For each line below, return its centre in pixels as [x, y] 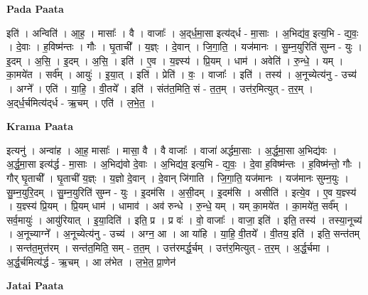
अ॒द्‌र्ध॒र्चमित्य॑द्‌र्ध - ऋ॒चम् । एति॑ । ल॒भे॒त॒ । [81, 102]
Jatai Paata [35, 285]
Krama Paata [40, 126]
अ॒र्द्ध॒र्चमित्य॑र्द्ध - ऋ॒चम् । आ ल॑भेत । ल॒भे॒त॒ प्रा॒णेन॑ [91, 261]
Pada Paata [35, 9]
